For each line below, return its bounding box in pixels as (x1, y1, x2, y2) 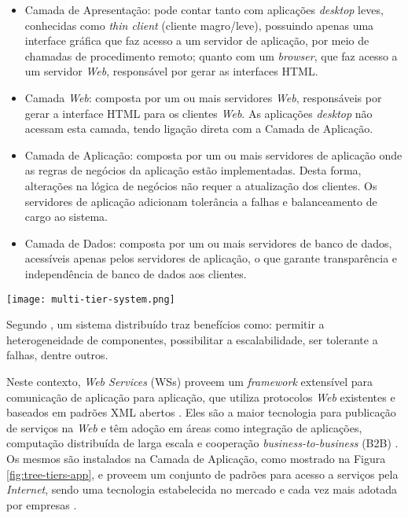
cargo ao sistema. (24, 208, 108, 225)
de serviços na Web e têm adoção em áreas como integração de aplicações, (6, 419, 362, 435)
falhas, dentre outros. (6, 347, 108, 363)
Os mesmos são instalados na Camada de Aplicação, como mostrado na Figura (6, 450, 386, 466)
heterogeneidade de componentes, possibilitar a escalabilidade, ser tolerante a (6, 331, 378, 347)
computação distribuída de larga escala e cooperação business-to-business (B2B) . (6, 435, 399, 451)
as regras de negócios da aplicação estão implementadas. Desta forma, (24, 162, 362, 178)
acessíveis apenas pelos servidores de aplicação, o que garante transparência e (24, 250, 398, 266)
